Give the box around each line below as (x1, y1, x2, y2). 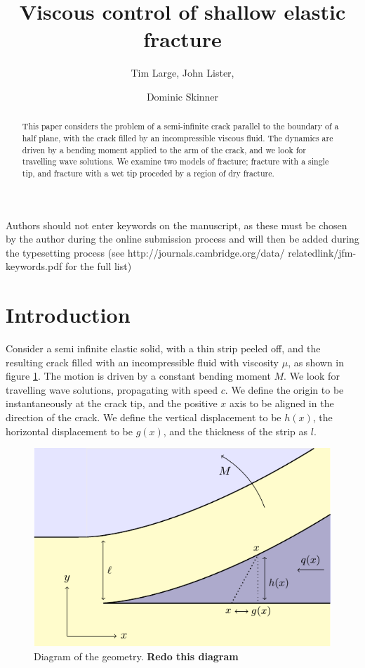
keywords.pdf (6, 259, 62, 274)
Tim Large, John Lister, (131, 65, 234, 80)
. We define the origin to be (225, 382, 344, 397)
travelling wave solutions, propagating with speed (6, 382, 218, 397)
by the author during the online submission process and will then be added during (6, 231, 359, 246)
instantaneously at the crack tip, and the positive (6, 396, 218, 411)
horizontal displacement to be (6, 423, 133, 438)
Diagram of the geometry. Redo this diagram (34, 648, 239, 663)
